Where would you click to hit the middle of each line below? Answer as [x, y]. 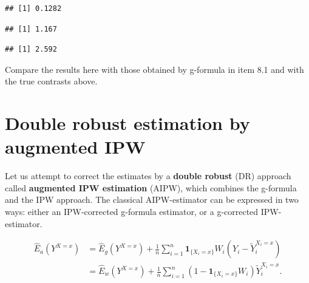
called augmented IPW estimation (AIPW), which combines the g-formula [151, 187]
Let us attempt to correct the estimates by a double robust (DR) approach [148, 176]
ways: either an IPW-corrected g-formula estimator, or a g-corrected [132, 212]
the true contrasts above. [51, 81]
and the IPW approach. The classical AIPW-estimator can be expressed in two [152, 199]
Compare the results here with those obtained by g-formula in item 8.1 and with [154, 69]
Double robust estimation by [127, 123]
